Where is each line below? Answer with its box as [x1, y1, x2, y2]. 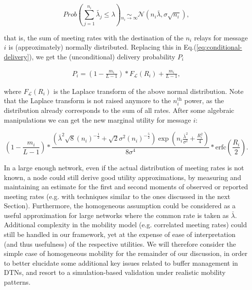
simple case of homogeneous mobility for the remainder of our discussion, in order [4, 248, 248, 258]
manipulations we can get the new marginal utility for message [4, 114, 191, 125]
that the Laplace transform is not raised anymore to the [4, 95, 171, 106]
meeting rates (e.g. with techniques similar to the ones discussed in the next [4, 191, 231, 201]
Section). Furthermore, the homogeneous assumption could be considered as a [4, 200, 236, 211]
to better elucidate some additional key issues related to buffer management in [4, 257, 238, 268]
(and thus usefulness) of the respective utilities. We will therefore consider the [4, 238, 236, 249]
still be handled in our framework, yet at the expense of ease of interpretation [4, 229, 236, 239]
